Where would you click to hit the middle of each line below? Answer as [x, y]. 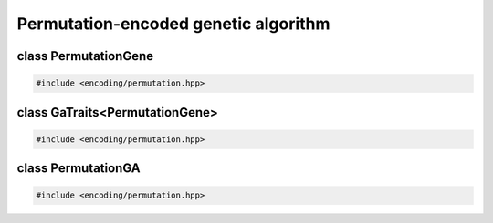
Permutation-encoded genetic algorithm [173, 24]
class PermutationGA [79, 168]
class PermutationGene [85, 56]
